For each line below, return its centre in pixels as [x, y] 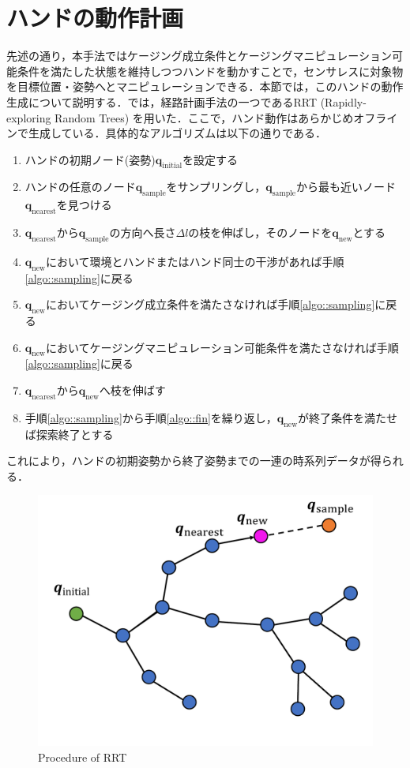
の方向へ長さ [143, 232]
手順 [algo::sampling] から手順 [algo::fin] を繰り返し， [151, 417]
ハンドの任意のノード [80, 187]
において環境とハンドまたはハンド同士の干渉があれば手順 [195, 261]
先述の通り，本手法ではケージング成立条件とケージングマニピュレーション [199, 56]
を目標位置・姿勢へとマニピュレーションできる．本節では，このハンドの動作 [205, 86]
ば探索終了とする [69, 434]
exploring [29, 117]
